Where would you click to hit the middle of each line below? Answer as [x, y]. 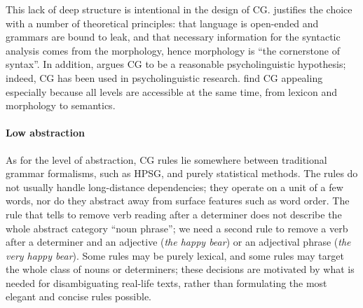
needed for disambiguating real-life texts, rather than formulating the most [166, 282]
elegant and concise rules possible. [78, 296]
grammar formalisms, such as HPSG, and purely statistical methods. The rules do [182, 173]
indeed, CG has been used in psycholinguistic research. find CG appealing [164, 77]
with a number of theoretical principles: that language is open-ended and [162, 23]
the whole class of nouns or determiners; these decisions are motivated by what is [180, 269]
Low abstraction [46, 133]
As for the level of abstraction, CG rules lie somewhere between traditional [166, 159]
